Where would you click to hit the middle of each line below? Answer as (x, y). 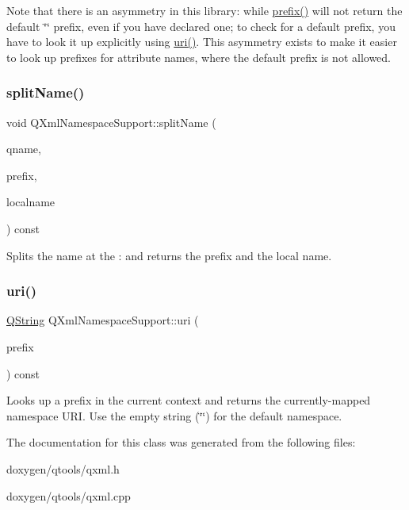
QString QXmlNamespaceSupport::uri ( (103, 320)
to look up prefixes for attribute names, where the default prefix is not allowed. (199, 57)
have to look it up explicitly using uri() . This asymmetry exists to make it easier (202, 42)
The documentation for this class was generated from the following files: (181, 442)
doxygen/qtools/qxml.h (63, 468)
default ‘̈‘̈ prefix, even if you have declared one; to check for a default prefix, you (201, 26)
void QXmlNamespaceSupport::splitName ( (111, 122)
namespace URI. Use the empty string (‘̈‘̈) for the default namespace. (174, 415)
